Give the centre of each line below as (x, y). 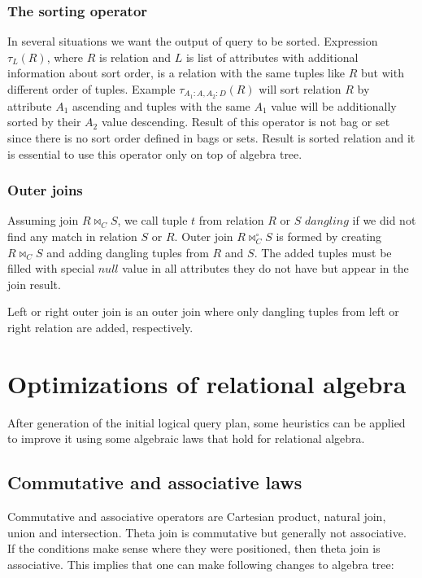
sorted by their (44, 122)
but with (383, 73)
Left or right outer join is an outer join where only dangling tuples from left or (203, 311)
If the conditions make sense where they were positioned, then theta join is (194, 548)
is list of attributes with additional (272, 57)
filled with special (51, 268)
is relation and (135, 57)
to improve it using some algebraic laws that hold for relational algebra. (186, 438)
